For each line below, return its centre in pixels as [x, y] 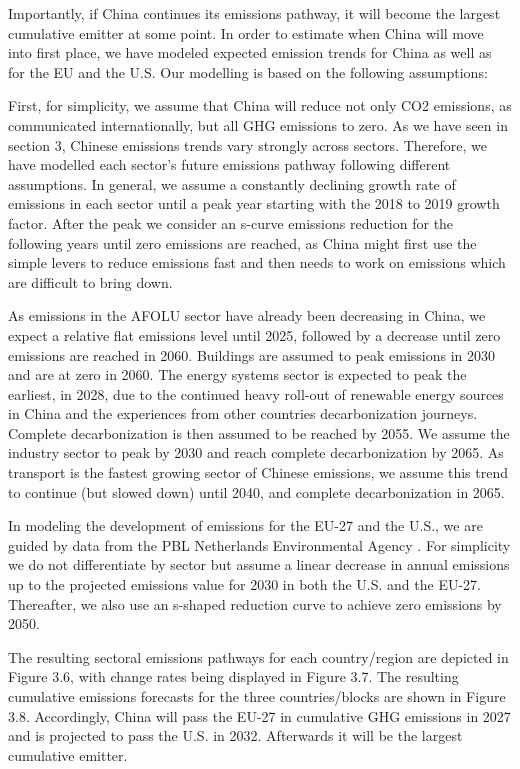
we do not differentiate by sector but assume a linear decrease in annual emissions [259, 564]
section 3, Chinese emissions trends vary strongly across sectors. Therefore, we [247, 144]
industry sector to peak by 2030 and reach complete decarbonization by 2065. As [256, 452]
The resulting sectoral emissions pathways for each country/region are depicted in [258, 656]
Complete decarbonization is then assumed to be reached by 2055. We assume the [259, 432]
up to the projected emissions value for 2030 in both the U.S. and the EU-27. [245, 584]
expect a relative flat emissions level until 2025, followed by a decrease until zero [254, 334]
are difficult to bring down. [90, 281]
